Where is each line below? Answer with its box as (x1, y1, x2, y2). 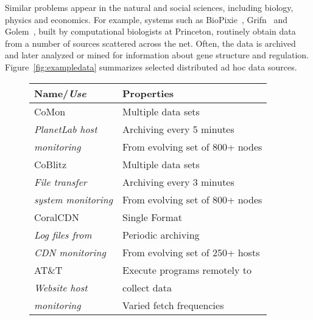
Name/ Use (34, 86, 86, 100)
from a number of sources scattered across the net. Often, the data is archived (5, 36, 296, 49)
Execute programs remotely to (122, 262, 252, 277)
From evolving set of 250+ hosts (122, 245, 260, 259)
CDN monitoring (34, 245, 106, 259)
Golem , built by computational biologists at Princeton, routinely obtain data (5, 25, 296, 38)
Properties (122, 86, 174, 100)
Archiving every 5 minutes (122, 121, 234, 136)
